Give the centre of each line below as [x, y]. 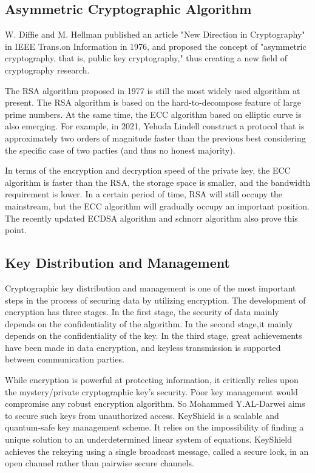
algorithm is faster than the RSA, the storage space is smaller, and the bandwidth [158, 182]
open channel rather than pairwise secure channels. [100, 463]
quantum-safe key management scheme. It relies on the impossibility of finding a [154, 427]
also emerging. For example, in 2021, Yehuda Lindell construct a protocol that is [155, 126]
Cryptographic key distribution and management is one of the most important [151, 288]
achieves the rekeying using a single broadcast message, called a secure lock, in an [157, 451]
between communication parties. [65, 359]
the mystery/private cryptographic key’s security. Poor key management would [151, 391]
